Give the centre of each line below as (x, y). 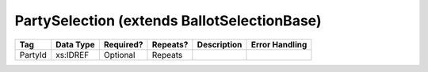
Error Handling (279, 44)
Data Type (75, 44)
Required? (123, 44)
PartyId (33, 55)
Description (220, 44)
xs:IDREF (73, 55)
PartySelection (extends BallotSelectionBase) (168, 21)
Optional (119, 55)
